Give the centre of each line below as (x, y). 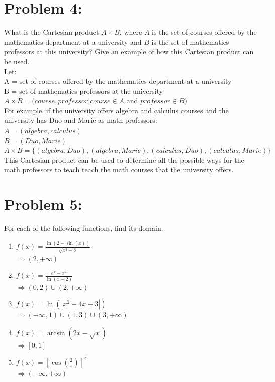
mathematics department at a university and (73, 41)
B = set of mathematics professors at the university (84, 91)
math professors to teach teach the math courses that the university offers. (119, 169)
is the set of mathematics (190, 41)
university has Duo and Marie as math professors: (81, 120)
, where (131, 32)
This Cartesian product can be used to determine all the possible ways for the (124, 159)
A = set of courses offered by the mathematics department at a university (118, 81)
